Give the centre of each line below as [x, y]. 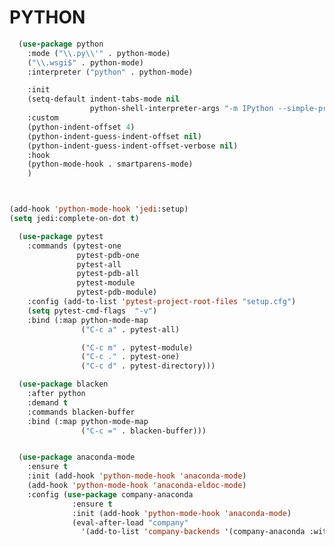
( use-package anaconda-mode [77, 457]
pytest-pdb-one [108, 255]
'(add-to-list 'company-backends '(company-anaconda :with [206, 532]
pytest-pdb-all [108, 274]
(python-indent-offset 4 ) [81, 127]
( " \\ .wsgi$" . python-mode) [85, 62]
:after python [56, 394]
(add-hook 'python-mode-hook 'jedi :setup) [99, 209]
